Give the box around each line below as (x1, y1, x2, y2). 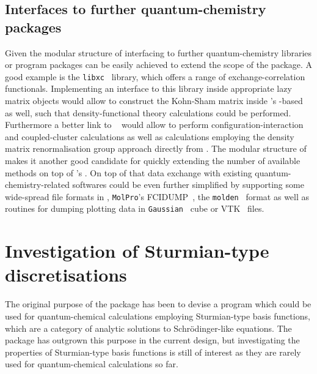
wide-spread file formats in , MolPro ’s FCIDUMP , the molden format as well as (5, 190, 310, 203)
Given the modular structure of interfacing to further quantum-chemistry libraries (5, 46, 312, 59)
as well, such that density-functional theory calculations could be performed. (5, 106, 291, 119)
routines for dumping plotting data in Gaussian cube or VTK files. (5, 202, 264, 215)
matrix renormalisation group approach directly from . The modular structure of (5, 142, 307, 155)
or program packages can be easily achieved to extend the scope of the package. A (5, 58, 313, 71)
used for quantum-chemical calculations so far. (5, 357, 178, 370)
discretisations (5, 262, 127, 287)
